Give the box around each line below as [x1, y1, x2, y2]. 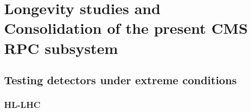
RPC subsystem [4, 37, 118, 58]
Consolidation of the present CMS [4, 18, 248, 38]
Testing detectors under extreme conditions [4, 72, 237, 88]
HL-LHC [4, 98, 40, 111]
